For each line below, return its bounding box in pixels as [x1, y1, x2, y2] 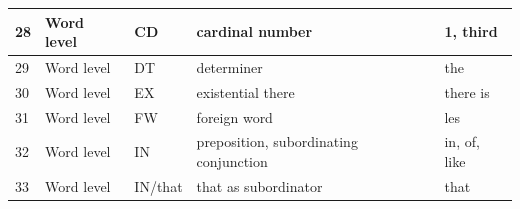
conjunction [196, 151, 268, 172]
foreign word [196, 106, 273, 127]
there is [444, 81, 490, 102]
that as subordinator [196, 175, 323, 196]
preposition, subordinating [196, 131, 358, 152]
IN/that [134, 175, 183, 196]
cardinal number [196, 21, 313, 42]
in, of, [444, 131, 480, 152]
